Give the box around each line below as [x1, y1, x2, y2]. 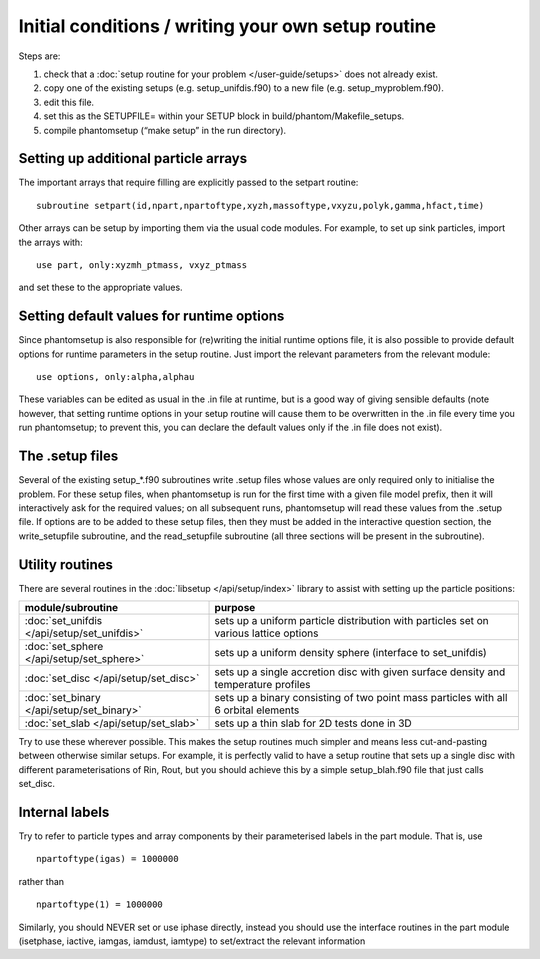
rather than [18, 875, 65, 887]
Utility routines [18, 556, 114, 573]
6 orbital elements [214, 703, 300, 717]
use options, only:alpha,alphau [36, 371, 195, 383]
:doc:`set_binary [24, 690, 101, 704]
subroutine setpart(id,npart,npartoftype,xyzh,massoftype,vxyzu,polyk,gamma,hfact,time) [36, 200, 485, 211]
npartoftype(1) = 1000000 [36, 899, 164, 910]
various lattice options [214, 626, 319, 640]
